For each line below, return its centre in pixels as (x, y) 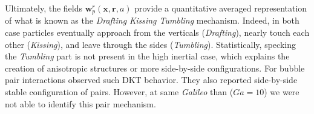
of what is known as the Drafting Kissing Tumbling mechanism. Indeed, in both (152, 20)
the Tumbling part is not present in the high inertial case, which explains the (147, 56)
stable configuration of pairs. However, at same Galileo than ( (119, 92)
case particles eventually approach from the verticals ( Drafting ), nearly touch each (157, 32)
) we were (282, 92)
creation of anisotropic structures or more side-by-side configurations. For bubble (155, 68)
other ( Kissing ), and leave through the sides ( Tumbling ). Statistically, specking (150, 44)
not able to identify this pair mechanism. (80, 103)
